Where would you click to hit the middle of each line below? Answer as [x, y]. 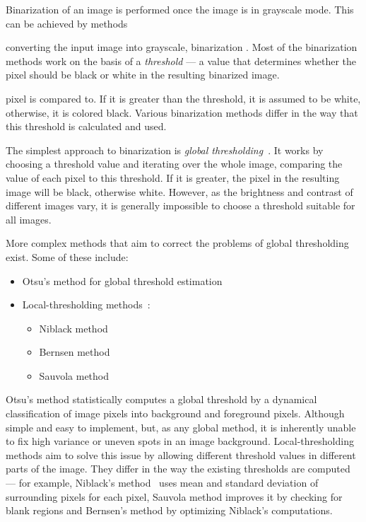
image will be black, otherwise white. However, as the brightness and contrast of [179, 191]
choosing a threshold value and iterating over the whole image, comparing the [174, 164]
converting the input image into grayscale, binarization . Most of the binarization [182, 47]
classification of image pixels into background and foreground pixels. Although [175, 413]
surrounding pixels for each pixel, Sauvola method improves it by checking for [174, 496]
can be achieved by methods [67, 23]
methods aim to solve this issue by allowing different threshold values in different [181, 454]
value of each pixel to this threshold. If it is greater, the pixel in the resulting [173, 177]
